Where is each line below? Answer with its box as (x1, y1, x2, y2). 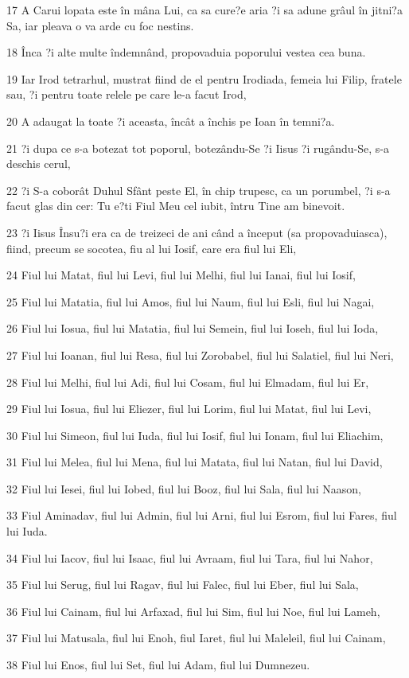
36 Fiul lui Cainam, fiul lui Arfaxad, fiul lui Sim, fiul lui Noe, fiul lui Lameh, (6, 602, 380, 619)
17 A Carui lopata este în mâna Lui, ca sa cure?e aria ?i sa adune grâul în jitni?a (6, 2, 403, 18)
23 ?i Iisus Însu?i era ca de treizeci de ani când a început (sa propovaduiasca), (6, 224, 388, 240)
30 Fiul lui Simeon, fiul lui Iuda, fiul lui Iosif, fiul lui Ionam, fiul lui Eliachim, (6, 427, 384, 443)
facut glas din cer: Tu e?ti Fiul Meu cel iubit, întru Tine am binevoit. (6, 197, 345, 214)
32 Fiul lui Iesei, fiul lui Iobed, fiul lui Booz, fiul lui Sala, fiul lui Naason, (6, 480, 361, 497)
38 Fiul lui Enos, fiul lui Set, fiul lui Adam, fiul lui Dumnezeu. (6, 657, 310, 673)
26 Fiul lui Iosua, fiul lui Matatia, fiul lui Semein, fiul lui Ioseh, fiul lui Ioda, (6, 320, 379, 337)
